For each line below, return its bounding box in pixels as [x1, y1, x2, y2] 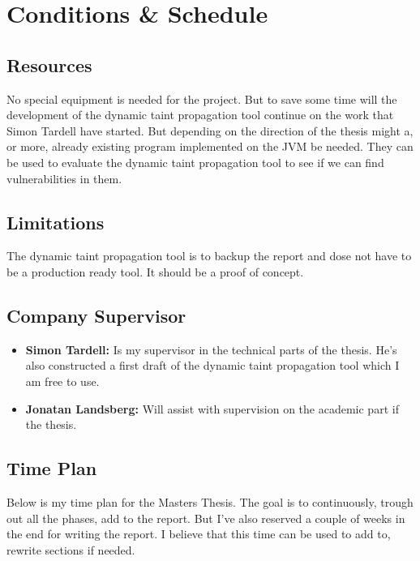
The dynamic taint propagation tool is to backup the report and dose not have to [6, 247, 412, 264]
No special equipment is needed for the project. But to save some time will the [6, 90, 397, 107]
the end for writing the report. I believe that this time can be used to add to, [6, 525, 391, 542]
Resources [6, 52, 92, 77]
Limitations [6, 209, 105, 234]
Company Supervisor [6, 302, 186, 328]
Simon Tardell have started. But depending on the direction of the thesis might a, [6, 122, 414, 139]
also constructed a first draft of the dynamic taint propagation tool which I [25, 357, 400, 374]
